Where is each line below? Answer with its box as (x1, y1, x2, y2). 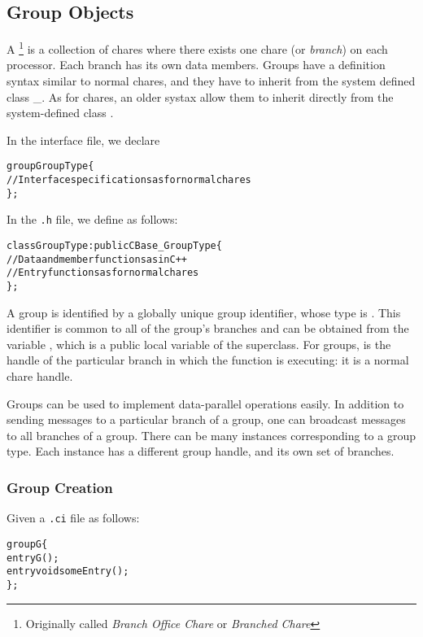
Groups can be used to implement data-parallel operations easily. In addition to (7, 395, 404, 412)
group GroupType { (7, 160, 94, 172)
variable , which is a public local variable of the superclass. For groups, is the (7, 335, 391, 352)
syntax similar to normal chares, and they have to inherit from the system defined (7, 72, 416, 89)
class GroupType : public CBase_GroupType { (7, 240, 222, 252)
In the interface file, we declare (7, 131, 160, 148)
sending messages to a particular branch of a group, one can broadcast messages (7, 411, 406, 428)
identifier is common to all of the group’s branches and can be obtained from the (7, 320, 409, 337)
